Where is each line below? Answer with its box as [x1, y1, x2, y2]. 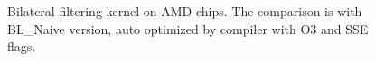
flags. [7, 37, 36, 56]
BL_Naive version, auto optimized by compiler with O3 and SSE [7, 19, 369, 38]
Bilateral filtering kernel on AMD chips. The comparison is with [7, 2, 362, 20]
